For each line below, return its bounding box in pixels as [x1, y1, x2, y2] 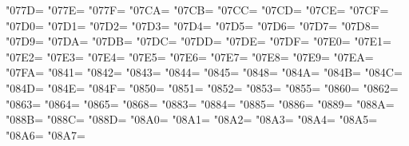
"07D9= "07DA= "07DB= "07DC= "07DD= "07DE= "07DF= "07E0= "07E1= [6, 33, 391, 49]
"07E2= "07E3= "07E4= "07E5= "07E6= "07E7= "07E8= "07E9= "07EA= [6, 48, 374, 65]
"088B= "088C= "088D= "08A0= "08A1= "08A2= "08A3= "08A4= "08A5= [6, 111, 378, 128]
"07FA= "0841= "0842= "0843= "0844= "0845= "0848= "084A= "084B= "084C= [6, 64, 403, 81]
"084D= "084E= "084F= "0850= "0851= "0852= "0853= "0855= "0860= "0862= [6, 79, 399, 96]
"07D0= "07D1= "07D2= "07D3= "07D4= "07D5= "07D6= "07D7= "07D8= [6, 17, 379, 34]
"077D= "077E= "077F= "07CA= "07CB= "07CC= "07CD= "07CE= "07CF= [6, 2, 389, 18]
